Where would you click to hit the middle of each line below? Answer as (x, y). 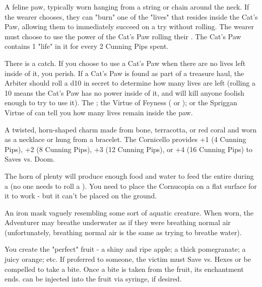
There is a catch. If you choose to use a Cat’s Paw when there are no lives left (125, 63)
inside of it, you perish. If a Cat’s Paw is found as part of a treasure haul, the (124, 73)
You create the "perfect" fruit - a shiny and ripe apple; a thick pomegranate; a (125, 249)
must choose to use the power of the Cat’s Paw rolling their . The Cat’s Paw (123, 36)
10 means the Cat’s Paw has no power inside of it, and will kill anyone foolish (124, 92)
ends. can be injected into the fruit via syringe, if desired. (93, 279)
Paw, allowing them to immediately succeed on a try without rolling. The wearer (129, 26)
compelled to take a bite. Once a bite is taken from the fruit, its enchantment (124, 269)
